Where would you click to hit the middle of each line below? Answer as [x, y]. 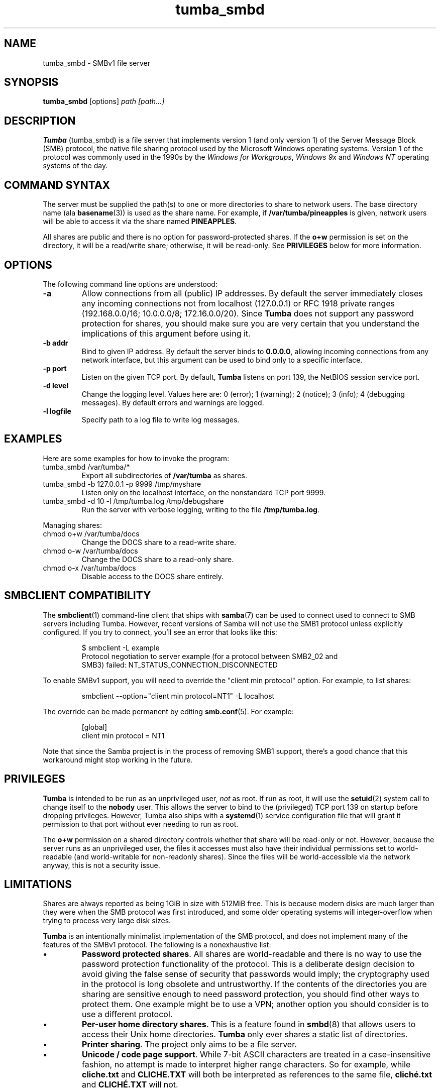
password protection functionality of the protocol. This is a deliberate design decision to [248, 964]
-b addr [56, 343]
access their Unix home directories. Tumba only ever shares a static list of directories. [245, 1034]
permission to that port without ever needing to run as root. [141, 824]
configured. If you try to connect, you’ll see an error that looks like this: [160, 632]
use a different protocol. [127, 1014]
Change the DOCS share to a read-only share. [158, 559]
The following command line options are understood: [130, 284]
